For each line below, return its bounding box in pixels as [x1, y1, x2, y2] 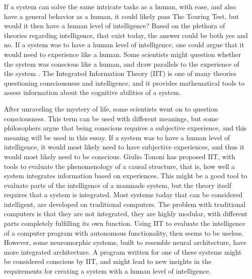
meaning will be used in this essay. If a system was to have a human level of [4, 132, 230, 142]
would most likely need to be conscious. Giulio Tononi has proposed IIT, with [4, 151, 235, 161]
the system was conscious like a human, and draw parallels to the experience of [4, 58, 239, 69]
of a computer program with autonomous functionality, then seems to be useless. [4, 227, 244, 238]
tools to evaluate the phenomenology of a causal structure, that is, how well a [4, 161, 235, 171]
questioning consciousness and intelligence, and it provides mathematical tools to [4, 77, 245, 88]
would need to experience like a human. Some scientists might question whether [4, 49, 241, 59]
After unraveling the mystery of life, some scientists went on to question [4, 103, 218, 113]
